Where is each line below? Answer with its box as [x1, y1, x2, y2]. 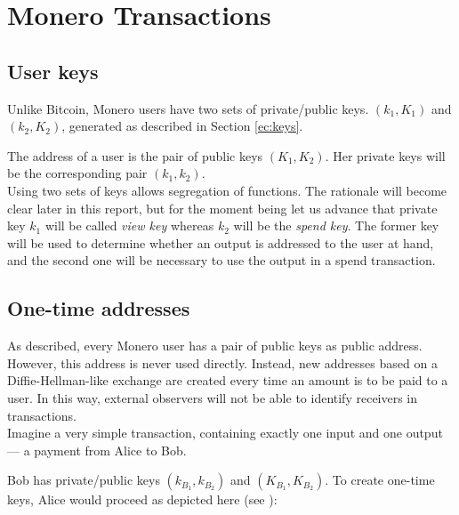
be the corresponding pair [7, 164, 148, 182]
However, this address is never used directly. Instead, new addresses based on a [7, 353, 438, 372]
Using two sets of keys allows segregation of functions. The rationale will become [7, 181, 447, 199]
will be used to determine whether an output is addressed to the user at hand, [7, 233, 434, 252]
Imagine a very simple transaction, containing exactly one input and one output [7, 423, 443, 442]
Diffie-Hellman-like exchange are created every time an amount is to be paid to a [7, 371, 448, 390]
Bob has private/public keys [7, 471, 160, 489]
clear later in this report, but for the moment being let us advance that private [7, 198, 438, 217]
